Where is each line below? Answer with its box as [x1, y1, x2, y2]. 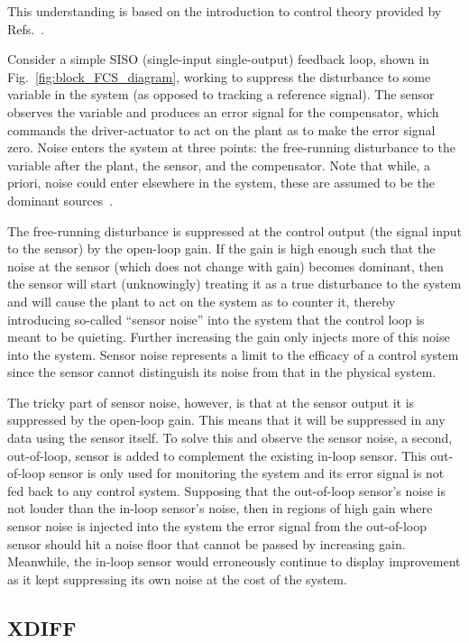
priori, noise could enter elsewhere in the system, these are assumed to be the [7, 173, 435, 192]
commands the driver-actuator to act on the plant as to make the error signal [7, 120, 436, 139]
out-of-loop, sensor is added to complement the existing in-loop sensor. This [7, 446, 427, 464]
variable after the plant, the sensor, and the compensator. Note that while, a [7, 155, 430, 174]
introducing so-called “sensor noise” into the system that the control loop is [7, 309, 425, 328]
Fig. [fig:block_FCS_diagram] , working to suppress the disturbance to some [7, 67, 431, 86]
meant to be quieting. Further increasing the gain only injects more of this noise [7, 327, 450, 346]
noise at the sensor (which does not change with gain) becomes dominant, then [7, 256, 444, 275]
